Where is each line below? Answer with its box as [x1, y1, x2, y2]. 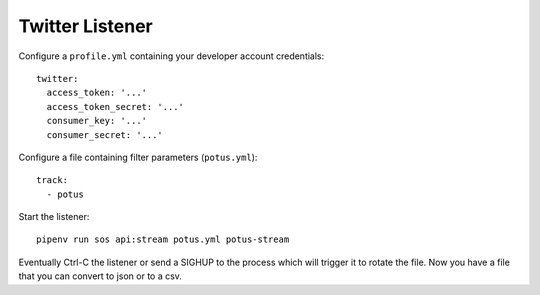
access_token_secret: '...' [46, 101, 185, 112]
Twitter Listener [18, 15, 154, 37]
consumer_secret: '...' [46, 129, 164, 140]
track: [36, 175, 69, 186]
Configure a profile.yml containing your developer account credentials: [18, 50, 325, 62]
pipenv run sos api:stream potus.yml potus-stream [36, 234, 290, 245]
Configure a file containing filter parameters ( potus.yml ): [18, 151, 258, 163]
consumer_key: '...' [46, 115, 148, 127]
